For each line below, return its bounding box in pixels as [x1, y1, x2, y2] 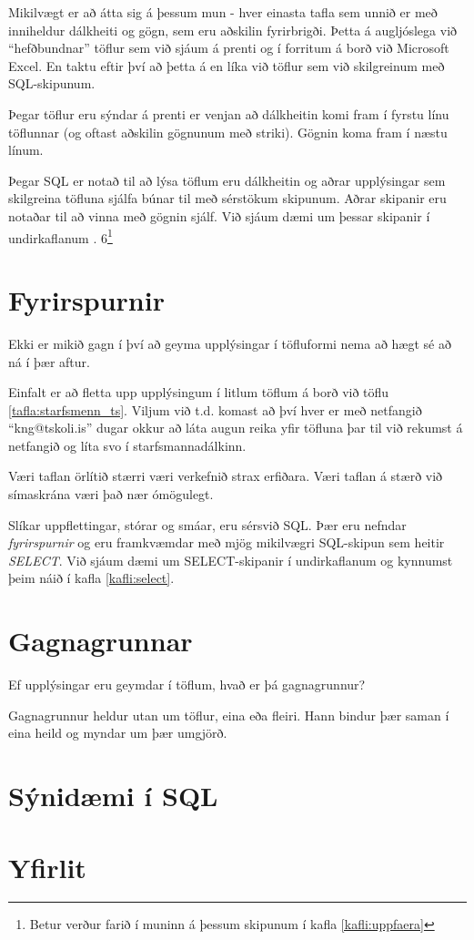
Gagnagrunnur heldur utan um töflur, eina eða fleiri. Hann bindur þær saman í [8, 705, 449, 724]
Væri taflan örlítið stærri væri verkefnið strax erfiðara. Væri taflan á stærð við [8, 466, 443, 485]
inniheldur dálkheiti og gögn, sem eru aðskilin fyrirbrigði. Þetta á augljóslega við [8, 20, 458, 39]
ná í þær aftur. [8, 352, 90, 371]
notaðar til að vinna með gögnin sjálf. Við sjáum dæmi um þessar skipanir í [8, 206, 430, 225]
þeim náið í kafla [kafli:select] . [8, 568, 175, 587]
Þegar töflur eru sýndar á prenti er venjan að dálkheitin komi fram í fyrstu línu [8, 104, 449, 123]
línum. [8, 140, 44, 159]
